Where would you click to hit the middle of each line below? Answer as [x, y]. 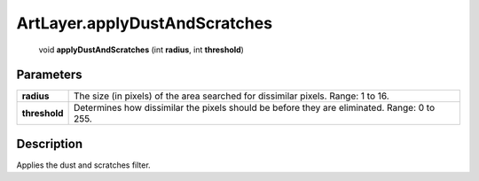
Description [50, 143]
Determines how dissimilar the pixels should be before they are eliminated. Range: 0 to [254, 108]
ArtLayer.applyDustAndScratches [145, 23]
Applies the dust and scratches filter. [83, 165]
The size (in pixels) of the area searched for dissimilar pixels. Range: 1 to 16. [231, 96]
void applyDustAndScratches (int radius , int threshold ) [141, 50]
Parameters [49, 75]
